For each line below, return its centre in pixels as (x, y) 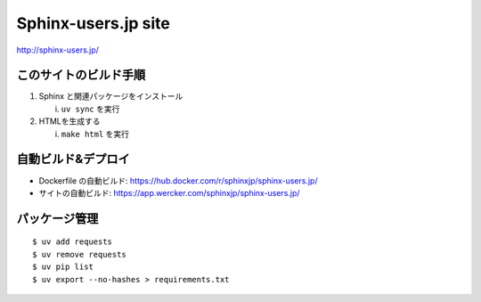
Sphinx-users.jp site (94, 23)
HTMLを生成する (70, 121)
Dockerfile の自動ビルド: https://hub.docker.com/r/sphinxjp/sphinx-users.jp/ (178, 180)
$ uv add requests (73, 242)
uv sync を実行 (90, 109)
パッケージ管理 (57, 218)
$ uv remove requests (79, 254)
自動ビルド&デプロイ (73, 159)
